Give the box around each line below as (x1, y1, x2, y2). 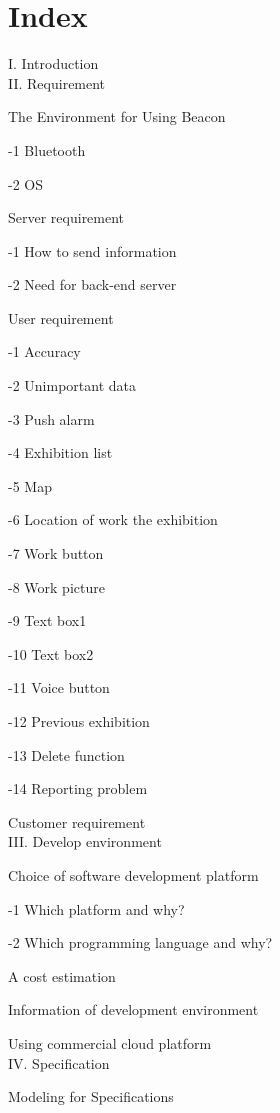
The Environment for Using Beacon (8, 106, 226, 127)
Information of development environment (8, 999, 259, 1020)
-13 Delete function (8, 744, 125, 765)
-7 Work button (8, 543, 104, 564)
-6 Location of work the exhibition (8, 509, 218, 530)
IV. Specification (8, 1052, 110, 1073)
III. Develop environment (8, 831, 162, 852)
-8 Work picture (8, 576, 105, 597)
